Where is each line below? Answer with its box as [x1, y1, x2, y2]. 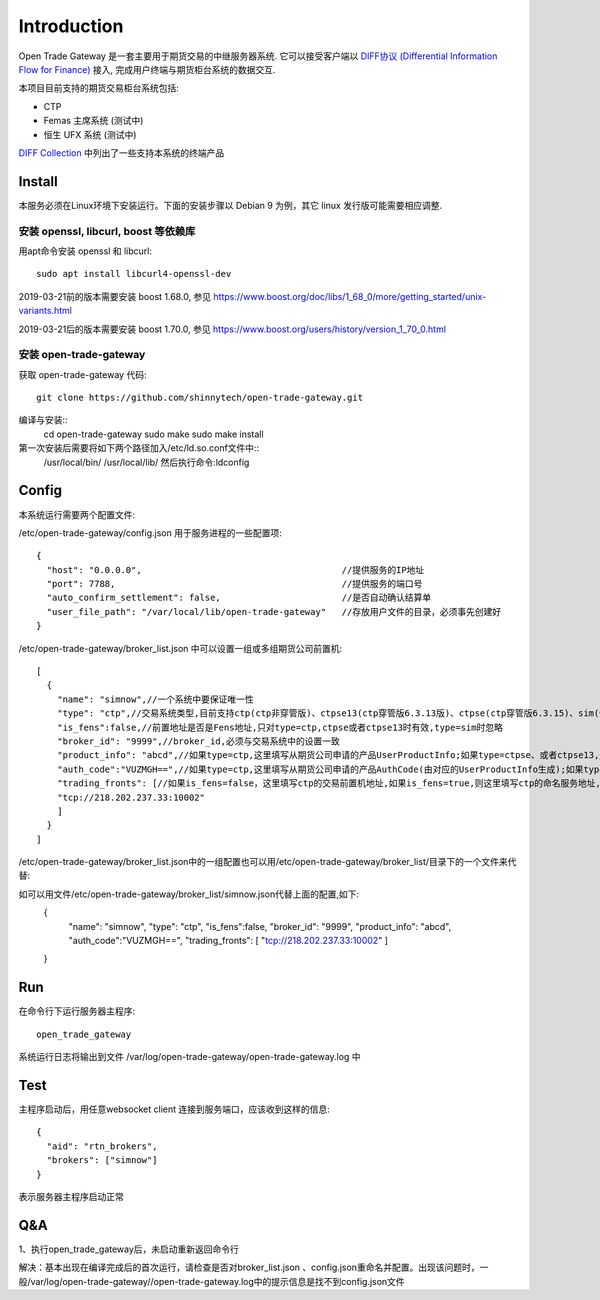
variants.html [18, 305, 72, 317]
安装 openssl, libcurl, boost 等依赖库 [18, 224, 196, 238]
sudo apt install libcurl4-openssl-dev [36, 268, 232, 280]
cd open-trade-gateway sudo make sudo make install [43, 428, 264, 440]
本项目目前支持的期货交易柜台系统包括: [18, 82, 180, 94]
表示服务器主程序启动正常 [18, 1190, 124, 1202]
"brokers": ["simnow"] [46, 1155, 158, 1166]
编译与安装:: [18, 414, 69, 426]
